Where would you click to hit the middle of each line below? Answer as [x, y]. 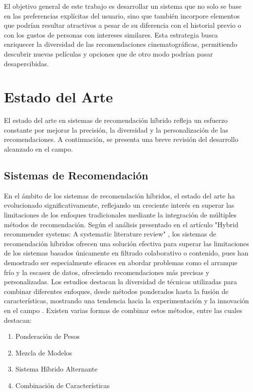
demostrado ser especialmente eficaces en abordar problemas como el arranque [121, 263]
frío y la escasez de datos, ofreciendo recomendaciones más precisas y [107, 272]
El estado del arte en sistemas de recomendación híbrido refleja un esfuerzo [116, 120]
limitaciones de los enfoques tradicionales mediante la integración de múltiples [120, 215]
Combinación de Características [63, 385]
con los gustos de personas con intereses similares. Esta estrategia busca [111, 34]
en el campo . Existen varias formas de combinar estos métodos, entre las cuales [123, 310]
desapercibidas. [27, 63]
